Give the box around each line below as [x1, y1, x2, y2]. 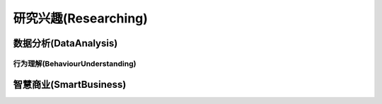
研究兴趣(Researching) [13, 11, 149, 26]
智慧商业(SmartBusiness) [13, 78, 127, 91]
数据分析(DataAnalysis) [13, 37, 118, 49]
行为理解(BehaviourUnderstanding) [13, 58, 137, 68]
